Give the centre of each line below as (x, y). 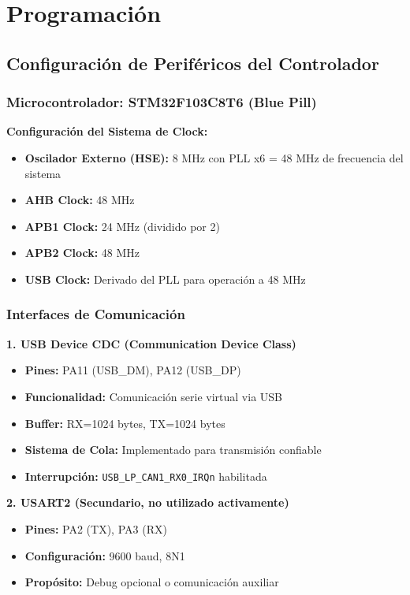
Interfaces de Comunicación (96, 314)
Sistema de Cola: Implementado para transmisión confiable (173, 450)
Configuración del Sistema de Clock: (107, 131)
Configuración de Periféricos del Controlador (193, 63)
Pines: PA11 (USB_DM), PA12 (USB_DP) (133, 370)
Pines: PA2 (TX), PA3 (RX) (96, 528)
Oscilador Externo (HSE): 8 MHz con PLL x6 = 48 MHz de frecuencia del (214, 157)
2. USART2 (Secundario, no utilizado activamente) (148, 502)
